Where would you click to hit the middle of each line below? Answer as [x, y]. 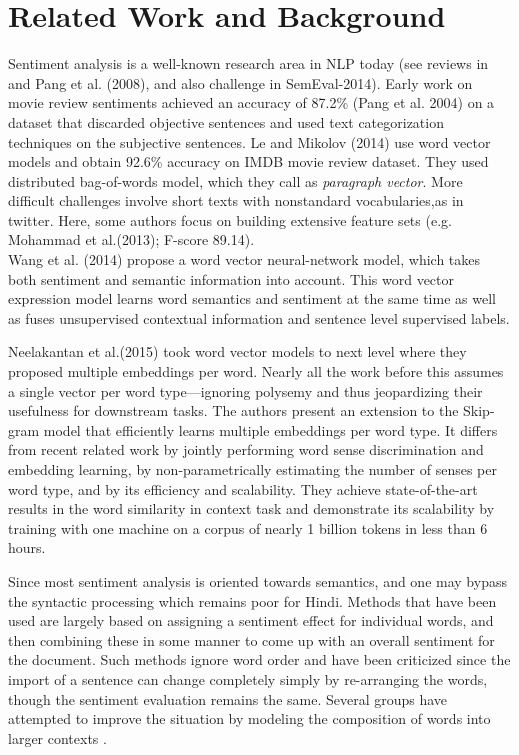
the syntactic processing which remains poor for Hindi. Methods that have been [252, 600]
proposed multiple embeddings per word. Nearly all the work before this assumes [256, 371]
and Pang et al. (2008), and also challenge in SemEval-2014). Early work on [240, 82]
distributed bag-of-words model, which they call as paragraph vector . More [235, 180]
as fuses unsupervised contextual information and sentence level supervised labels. [259, 317]
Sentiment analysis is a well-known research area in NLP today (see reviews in [248, 63]
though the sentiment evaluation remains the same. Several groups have [228, 698]
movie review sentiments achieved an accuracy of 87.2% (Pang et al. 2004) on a [251, 102]
